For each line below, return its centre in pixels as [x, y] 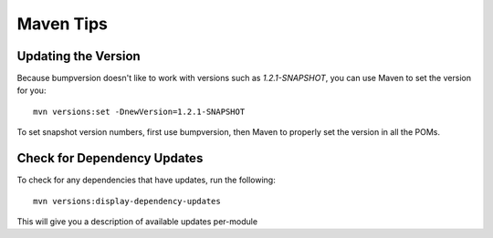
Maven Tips [63, 24]
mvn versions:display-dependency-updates [127, 201]
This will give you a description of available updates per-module [137, 221]
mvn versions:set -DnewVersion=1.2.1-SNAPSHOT [139, 111]
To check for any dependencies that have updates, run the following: [146, 180]
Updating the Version [79, 56]
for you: [31, 90]
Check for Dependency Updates [110, 158]
